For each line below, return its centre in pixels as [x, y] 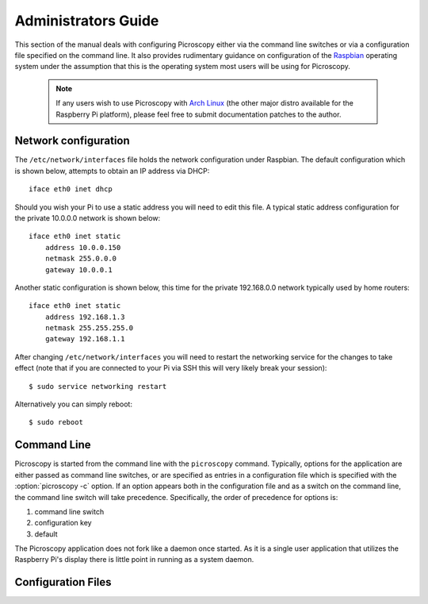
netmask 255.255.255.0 [89, 328]
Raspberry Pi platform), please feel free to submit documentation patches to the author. [199, 114]
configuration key [63, 523]
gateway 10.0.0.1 [78, 269]
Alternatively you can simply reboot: [73, 404]
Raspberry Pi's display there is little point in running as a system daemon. [134, 560]
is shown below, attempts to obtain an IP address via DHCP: [112, 171]
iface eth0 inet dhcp [71, 189]
